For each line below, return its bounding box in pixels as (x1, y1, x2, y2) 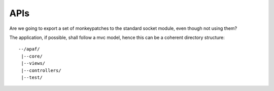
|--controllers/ (21, 67, 61, 73)
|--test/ (21, 74, 43, 80)
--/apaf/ (18, 46, 40, 52)
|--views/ (21, 61, 46, 66)
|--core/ (21, 53, 43, 59)
